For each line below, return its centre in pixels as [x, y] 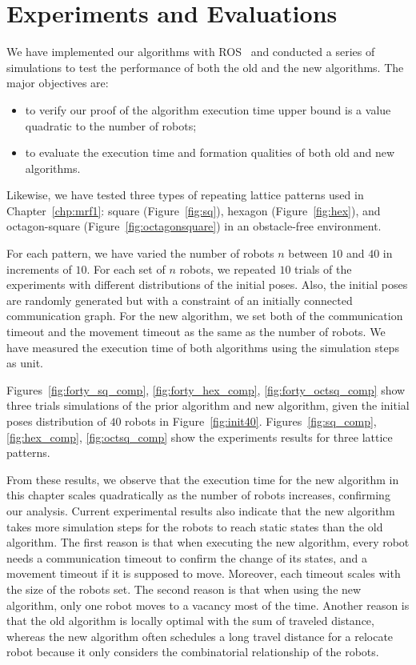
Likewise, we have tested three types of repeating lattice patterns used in [185, 195]
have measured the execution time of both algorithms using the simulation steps [203, 347]
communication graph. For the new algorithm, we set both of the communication [205, 316]
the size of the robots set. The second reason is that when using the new [184, 589]
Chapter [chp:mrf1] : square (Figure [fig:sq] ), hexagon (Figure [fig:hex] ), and [194, 210]
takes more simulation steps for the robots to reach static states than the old [195, 526]
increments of [39, 268]
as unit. [25, 363]
